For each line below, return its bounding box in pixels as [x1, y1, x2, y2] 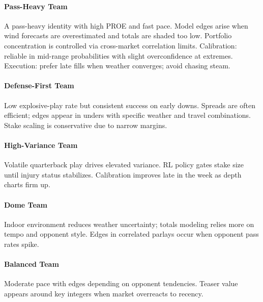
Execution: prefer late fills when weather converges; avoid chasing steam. [4, 60, 230, 71]
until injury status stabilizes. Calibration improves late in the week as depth [4, 169, 242, 180]
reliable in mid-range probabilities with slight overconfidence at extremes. [4, 50, 233, 61]
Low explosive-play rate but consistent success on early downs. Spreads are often [4, 99, 256, 110]
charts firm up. [4, 179, 50, 190]
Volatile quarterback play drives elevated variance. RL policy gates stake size [4, 159, 244, 170]
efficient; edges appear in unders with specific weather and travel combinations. [4, 110, 251, 120]
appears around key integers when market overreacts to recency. [4, 288, 203, 298]
